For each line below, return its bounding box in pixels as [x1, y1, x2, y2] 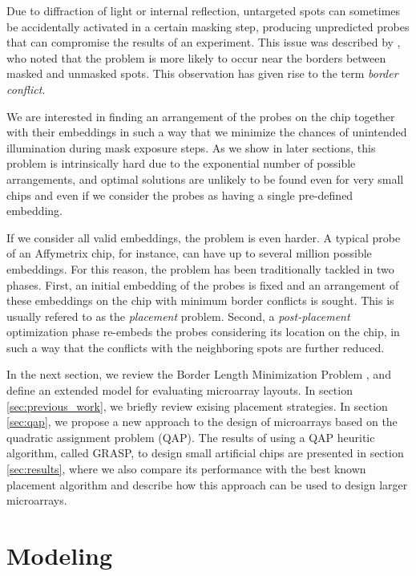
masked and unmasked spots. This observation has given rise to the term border [6, 65, 398, 82]
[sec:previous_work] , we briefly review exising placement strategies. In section [6, 397, 388, 414]
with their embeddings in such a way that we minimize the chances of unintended [6, 124, 407, 140]
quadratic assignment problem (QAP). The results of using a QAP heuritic [6, 428, 375, 445]
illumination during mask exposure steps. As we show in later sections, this [6, 139, 376, 156]
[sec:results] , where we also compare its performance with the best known [6, 460, 366, 477]
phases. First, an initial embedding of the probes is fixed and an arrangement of [6, 276, 399, 293]
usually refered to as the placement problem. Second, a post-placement [6, 307, 350, 324]
